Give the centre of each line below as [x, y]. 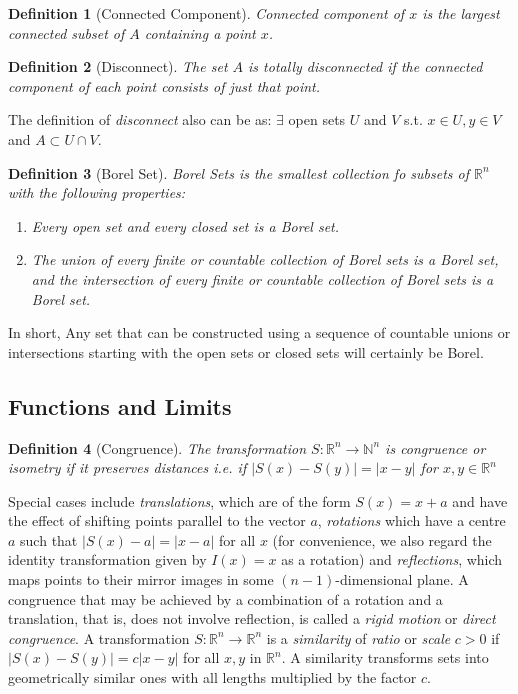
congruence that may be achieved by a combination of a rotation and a [225, 598]
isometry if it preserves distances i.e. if [127, 467]
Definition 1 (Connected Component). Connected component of [206, 13]
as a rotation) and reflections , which [392, 559]
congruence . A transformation [99, 637]
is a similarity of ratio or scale [358, 637]
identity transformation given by [107, 559]
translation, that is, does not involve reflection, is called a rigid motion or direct [252, 618]
